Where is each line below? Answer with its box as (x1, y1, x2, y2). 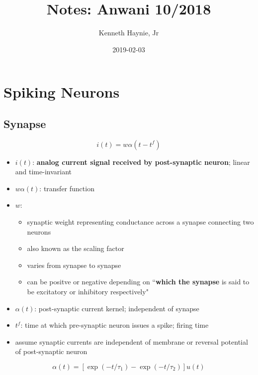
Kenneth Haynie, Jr (98, 27, 159, 38)
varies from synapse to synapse (27, 259, 121, 270)
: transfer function (39, 183, 94, 193)
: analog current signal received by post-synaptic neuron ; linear (32, 156, 250, 167)
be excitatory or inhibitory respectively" (27, 286, 149, 297)
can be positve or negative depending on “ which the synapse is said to (27, 276, 250, 287)
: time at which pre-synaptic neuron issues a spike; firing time (20, 320, 209, 330)
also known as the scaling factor (27, 243, 124, 253)
